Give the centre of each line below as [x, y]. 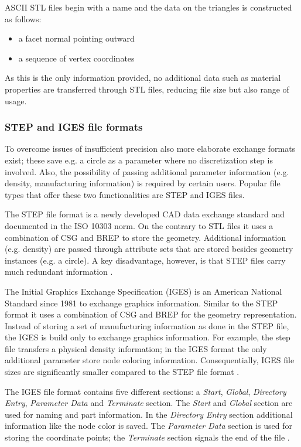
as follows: [23, 18]
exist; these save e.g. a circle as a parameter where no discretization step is [139, 160]
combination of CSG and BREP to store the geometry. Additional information [146, 237]
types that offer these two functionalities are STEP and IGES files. [125, 194]
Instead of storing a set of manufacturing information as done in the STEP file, [147, 325]
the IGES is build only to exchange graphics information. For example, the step [148, 337]
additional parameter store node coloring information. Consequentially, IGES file [150, 360]
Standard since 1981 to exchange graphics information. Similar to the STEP [141, 303]
